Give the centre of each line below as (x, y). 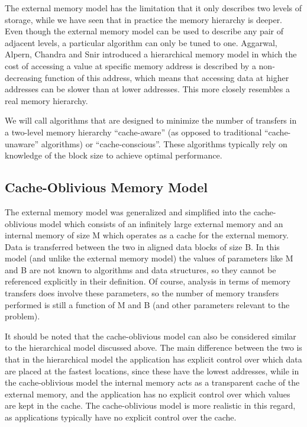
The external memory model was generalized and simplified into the (128, 211)
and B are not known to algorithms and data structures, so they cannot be (140, 269)
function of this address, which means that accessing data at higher (167, 77)
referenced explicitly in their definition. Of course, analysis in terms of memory (148, 281)
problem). (22, 316)
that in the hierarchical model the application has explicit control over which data (153, 359)
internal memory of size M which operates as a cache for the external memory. (147, 235)
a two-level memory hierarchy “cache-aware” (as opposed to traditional (133, 132)
